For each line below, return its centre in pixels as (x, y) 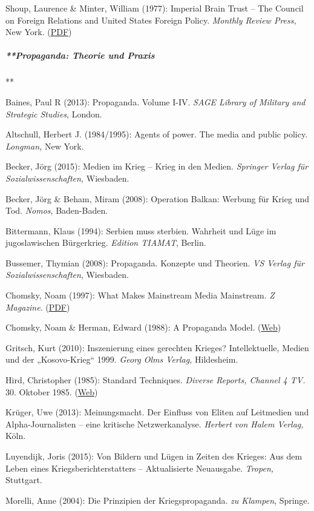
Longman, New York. (45, 146)
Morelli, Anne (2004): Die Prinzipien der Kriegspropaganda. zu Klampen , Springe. (158, 500)
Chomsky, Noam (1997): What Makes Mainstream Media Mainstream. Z (140, 295)
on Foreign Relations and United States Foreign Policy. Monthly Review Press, (151, 20)
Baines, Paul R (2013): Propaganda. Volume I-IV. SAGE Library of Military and (155, 101)
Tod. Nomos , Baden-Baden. (57, 210)
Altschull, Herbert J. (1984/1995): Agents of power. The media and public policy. (157, 134)
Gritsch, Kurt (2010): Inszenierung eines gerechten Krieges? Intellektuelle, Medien (157, 347)
